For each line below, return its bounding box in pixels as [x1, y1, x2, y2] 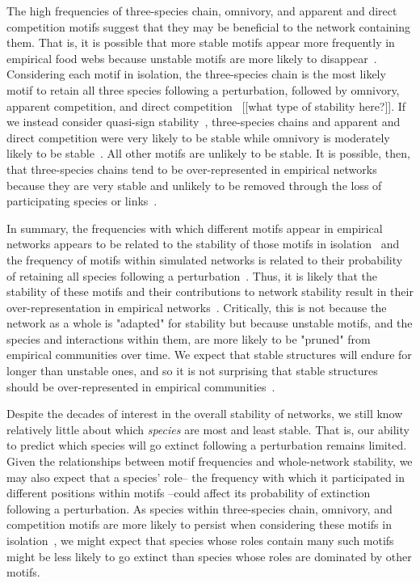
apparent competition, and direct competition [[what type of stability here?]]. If [6, 97, 406, 114]
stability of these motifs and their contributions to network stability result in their [6, 283, 414, 300]
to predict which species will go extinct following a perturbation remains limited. [6, 437, 407, 454]
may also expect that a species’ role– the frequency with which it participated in [6, 468, 405, 485]
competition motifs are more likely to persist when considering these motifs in [6, 516, 392, 533]
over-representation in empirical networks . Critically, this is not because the [6, 298, 387, 315]
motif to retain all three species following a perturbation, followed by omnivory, [6, 81, 400, 98]
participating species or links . [6, 192, 157, 209]
